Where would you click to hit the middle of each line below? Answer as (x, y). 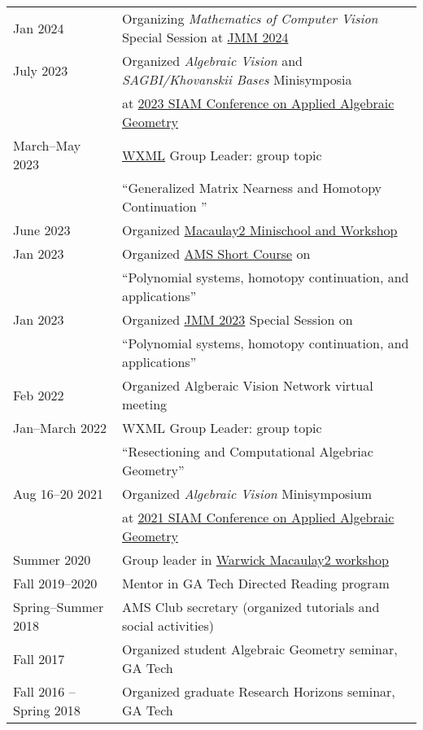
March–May (47, 145)
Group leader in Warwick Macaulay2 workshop (255, 560)
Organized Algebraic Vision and (212, 61)
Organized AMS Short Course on (216, 254)
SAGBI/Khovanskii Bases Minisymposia (237, 79)
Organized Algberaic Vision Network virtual (247, 385)
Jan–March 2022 (60, 428)
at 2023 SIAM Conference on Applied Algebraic (258, 103)
